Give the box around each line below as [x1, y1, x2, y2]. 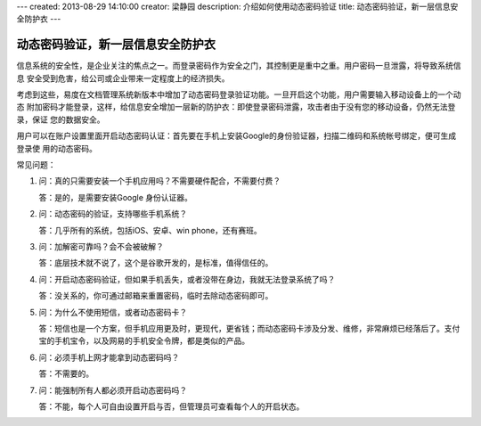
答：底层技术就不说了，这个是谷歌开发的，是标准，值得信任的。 [38, 258, 273, 268]
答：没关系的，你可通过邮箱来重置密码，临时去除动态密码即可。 [38, 291, 273, 301]
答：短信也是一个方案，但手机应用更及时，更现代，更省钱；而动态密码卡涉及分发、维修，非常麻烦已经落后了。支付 [38, 323, 461, 333]
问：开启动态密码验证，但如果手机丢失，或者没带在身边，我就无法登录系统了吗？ [38, 274, 336, 284]
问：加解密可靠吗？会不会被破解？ [38, 241, 164, 251]
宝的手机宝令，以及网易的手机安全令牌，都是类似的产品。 [38, 335, 249, 347]
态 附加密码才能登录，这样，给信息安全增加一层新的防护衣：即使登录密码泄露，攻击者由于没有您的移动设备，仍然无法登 [16, 102, 456, 112]
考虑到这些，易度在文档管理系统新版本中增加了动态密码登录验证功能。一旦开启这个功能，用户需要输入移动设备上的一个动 [16, 89, 461, 100]
